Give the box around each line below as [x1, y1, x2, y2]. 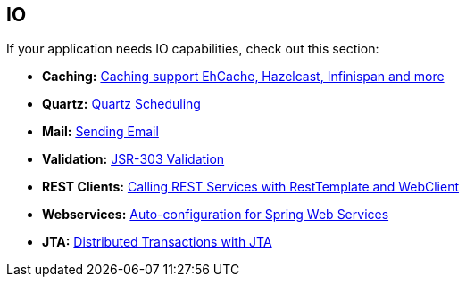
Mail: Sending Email [42, 124, 159, 140]
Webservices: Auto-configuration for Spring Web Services [42, 207, 389, 223]
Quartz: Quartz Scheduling [42, 96, 201, 112]
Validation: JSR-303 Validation [42, 151, 225, 167]
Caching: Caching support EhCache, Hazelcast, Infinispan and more [42, 69, 445, 85]
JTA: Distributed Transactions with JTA [42, 234, 272, 250]
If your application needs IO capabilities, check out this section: [6, 41, 379, 57]
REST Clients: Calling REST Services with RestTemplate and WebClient [42, 179, 459, 195]
